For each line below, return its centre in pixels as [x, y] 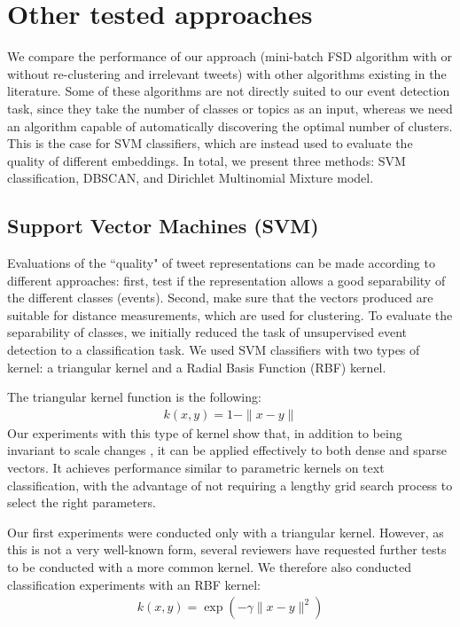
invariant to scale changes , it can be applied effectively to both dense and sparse [227, 450]
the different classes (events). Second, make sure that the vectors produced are [220, 298]
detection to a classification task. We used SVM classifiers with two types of [214, 350]
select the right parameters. [82, 502]
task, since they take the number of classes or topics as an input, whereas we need [230, 108]
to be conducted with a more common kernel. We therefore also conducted [209, 567]
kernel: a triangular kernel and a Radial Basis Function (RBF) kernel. [197, 367]
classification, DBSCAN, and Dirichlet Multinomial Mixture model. [191, 178]
